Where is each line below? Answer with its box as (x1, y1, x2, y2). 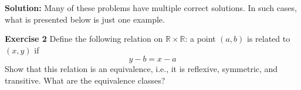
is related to (247, 33, 290, 45)
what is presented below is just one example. (5, 13, 165, 25)
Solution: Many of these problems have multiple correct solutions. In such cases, (5, 2, 297, 13)
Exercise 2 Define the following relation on (5, 33, 163, 45)
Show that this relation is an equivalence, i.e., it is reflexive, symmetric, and (5, 63, 278, 75)
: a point (185, 33, 216, 45)
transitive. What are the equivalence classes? (5, 74, 165, 86)
